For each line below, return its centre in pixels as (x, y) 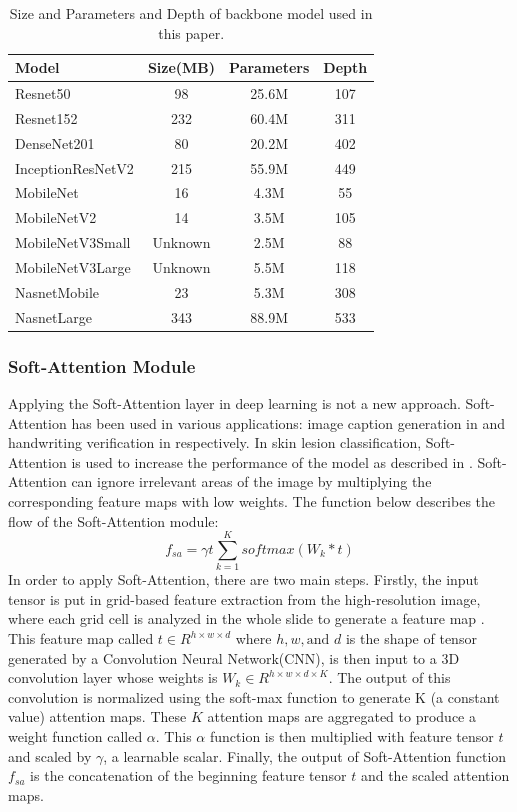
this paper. (191, 32)
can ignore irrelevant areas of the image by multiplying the (251, 481)
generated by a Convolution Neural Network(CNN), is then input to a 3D (234, 657)
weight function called (75, 735)
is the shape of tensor (411, 638)
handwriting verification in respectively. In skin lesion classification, (215, 442)
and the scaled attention (435, 775)
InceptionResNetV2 (74, 167)
